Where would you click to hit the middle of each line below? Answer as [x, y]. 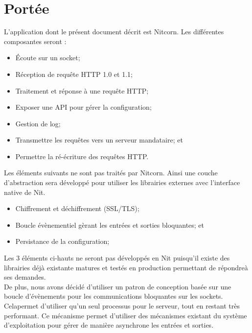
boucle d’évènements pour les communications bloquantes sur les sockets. [114, 296]
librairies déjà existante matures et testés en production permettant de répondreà [126, 267]
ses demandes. [25, 277]
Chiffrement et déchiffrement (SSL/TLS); [77, 208]
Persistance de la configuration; [62, 241]
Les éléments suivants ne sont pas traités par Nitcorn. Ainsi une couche [111, 173]
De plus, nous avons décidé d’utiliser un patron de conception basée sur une [118, 286]
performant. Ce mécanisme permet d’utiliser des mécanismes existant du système [126, 315]
